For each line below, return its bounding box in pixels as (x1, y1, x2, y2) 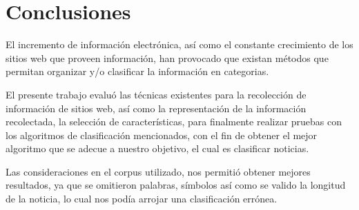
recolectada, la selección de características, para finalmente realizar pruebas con (6, 114, 342, 129)
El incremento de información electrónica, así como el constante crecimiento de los (6, 37, 353, 52)
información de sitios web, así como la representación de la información (6, 101, 307, 115)
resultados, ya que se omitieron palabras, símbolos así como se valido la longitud (6, 178, 346, 192)
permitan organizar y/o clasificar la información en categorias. (6, 64, 269, 78)
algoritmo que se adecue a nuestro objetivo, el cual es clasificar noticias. (6, 141, 309, 156)
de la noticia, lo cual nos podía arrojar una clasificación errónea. (6, 191, 278, 206)
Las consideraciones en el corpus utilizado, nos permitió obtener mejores (6, 164, 311, 178)
